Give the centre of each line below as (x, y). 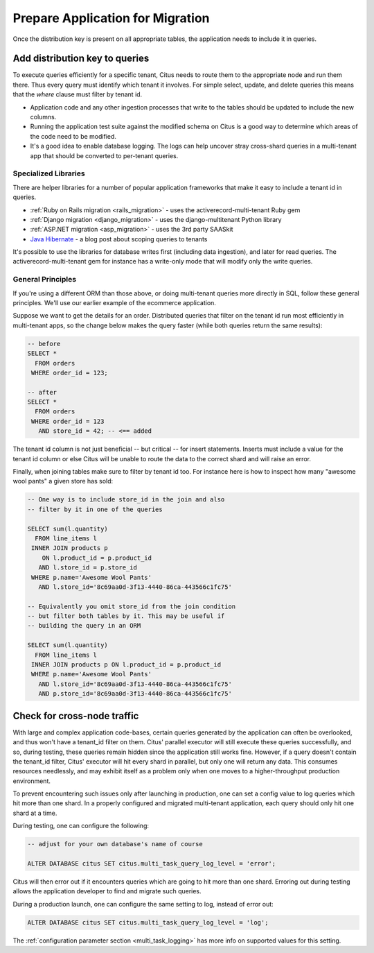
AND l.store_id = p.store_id (88, 568)
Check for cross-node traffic (76, 715)
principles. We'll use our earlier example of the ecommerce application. (114, 302)
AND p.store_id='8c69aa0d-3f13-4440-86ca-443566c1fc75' (135, 694)
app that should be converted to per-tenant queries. (104, 155)
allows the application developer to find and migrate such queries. (107, 891)
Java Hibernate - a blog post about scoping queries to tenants (119, 239)
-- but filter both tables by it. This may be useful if (126, 616)
